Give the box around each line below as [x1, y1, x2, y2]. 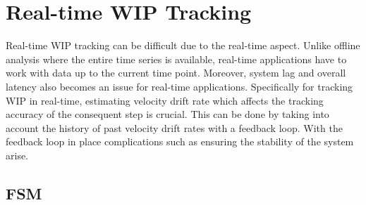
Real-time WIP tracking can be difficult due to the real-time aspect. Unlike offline [6, 38, 360, 53]
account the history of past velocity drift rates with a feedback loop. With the [6, 120, 343, 135]
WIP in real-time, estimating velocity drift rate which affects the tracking [6, 93, 324, 107]
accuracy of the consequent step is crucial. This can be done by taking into [6, 107, 329, 121]
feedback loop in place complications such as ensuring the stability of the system [6, 134, 354, 149]
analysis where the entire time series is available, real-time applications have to [6, 51, 347, 66]
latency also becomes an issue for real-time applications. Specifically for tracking [6, 79, 353, 93]
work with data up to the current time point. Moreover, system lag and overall [6, 65, 346, 80]
